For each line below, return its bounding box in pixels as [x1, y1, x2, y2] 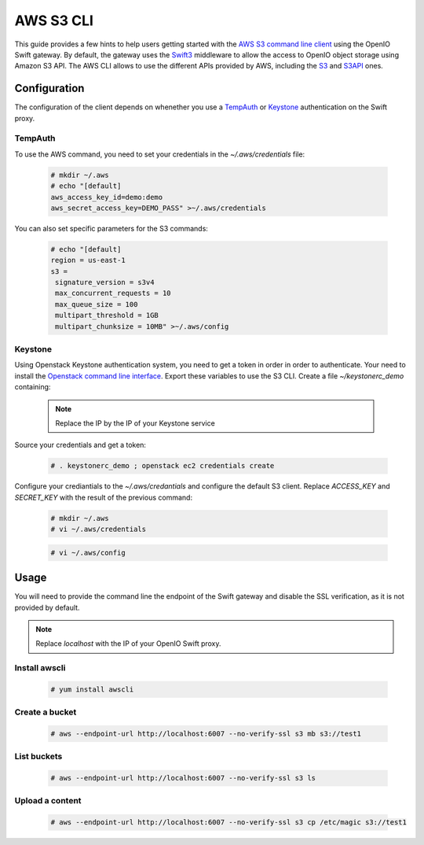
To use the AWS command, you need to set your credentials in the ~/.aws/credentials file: [14, 149, 305, 159]
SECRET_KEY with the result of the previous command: [14, 493, 192, 502]
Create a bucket [14, 707, 77, 718]
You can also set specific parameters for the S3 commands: [14, 223, 208, 233]
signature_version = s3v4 [55, 278, 155, 287]
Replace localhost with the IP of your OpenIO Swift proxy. [35, 639, 221, 648]
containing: [14, 382, 51, 392]
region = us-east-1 [50, 256, 126, 265]
